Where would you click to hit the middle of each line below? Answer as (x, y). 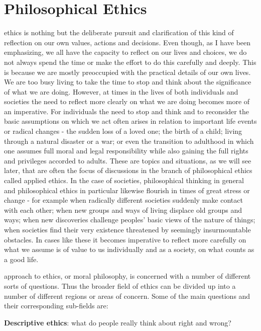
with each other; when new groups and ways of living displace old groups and (123, 210)
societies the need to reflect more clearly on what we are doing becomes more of (127, 101)
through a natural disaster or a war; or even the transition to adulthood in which (129, 141)
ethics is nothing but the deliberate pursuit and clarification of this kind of (119, 32)
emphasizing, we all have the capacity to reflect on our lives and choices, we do (125, 52)
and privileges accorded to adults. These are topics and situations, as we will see (128, 160)
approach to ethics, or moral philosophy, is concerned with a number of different (127, 276)
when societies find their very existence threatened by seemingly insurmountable (127, 229)
